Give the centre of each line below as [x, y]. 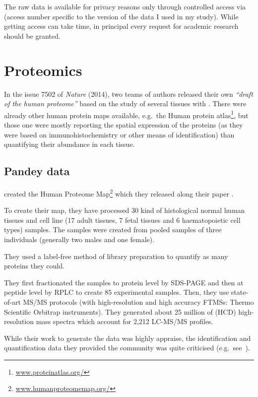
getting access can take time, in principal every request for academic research [121, 26]
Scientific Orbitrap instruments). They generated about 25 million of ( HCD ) [120, 311]
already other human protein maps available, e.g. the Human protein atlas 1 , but [126, 114]
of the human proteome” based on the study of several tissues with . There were [125, 103]
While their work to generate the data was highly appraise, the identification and [128, 338]
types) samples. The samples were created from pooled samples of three [113, 230]
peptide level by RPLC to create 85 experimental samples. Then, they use [117, 292]
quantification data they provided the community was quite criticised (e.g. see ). [127, 348]
